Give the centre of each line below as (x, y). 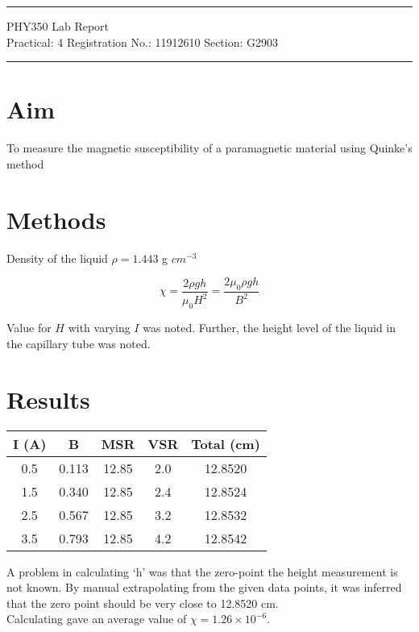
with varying (99, 328)
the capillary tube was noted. (79, 343)
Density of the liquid (57, 258)
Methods (56, 219)
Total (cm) (226, 443)
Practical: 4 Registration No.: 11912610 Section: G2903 (143, 42)
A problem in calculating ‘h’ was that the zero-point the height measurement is (202, 571)
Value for (29, 328)
